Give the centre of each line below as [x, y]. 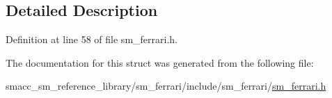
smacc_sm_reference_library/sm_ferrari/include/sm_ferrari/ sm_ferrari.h [166, 86]
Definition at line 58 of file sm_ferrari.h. [92, 39]
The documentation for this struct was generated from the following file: [160, 62]
